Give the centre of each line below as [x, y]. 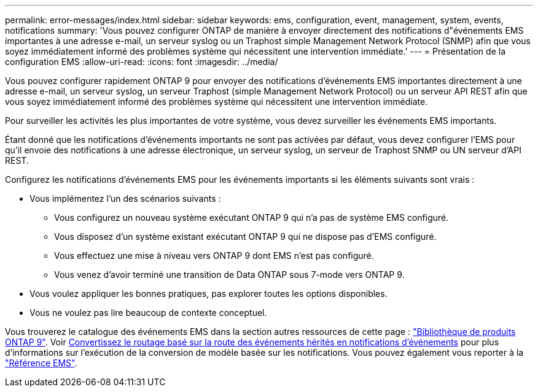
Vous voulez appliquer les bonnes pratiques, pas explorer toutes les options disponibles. [209, 294]
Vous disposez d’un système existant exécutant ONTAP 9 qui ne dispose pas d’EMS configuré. [245, 236]
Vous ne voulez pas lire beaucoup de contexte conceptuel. [148, 313]
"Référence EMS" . [41, 363]
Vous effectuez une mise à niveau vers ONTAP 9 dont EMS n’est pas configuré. [214, 256]
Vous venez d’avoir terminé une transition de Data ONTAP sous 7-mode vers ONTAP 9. [229, 275]
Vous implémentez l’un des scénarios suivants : [125, 198]
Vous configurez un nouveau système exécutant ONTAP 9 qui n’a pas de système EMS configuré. [251, 217]
